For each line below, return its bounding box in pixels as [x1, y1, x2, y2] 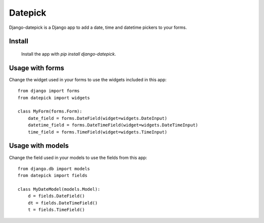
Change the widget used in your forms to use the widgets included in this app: [9, 76, 167, 83]
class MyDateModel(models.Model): [18, 186, 100, 192]
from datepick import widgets [18, 95, 90, 100]
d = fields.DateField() [27, 193, 85, 199]
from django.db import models [18, 166, 90, 171]
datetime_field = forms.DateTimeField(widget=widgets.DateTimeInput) [27, 122, 198, 128]
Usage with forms [9, 64, 65, 72]
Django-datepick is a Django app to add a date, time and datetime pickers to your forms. [9, 24, 187, 30]
